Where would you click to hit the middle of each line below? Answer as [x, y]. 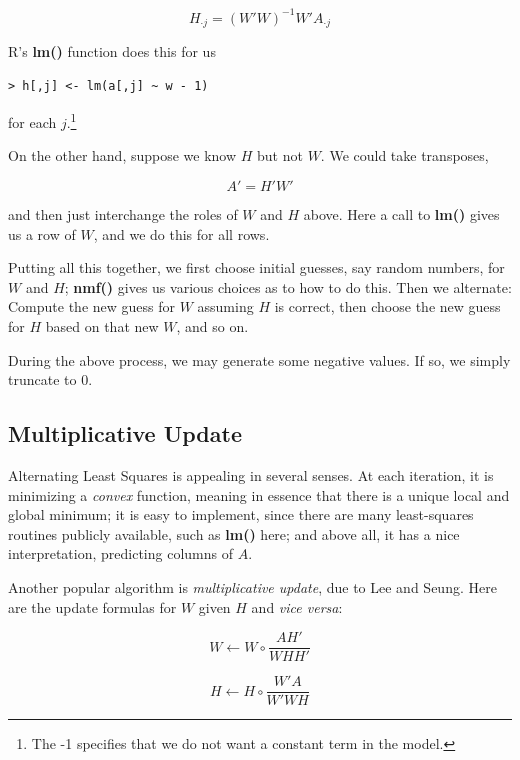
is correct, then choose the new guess [387, 306]
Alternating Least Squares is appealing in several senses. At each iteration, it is [251, 474]
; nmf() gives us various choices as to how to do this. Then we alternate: [288, 286]
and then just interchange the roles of [123, 213]
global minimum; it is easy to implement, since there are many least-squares [241, 514]
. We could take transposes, [404, 155]
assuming [225, 306]
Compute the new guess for [92, 306]
